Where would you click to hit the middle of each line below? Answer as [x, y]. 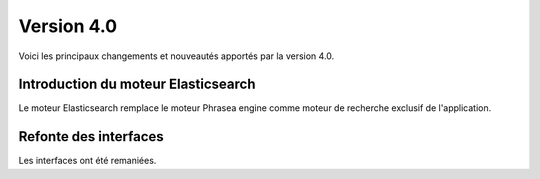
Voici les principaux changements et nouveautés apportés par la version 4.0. [176, 56]
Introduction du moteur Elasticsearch [137, 84]
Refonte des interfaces [91, 136]
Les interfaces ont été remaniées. [87, 161]
